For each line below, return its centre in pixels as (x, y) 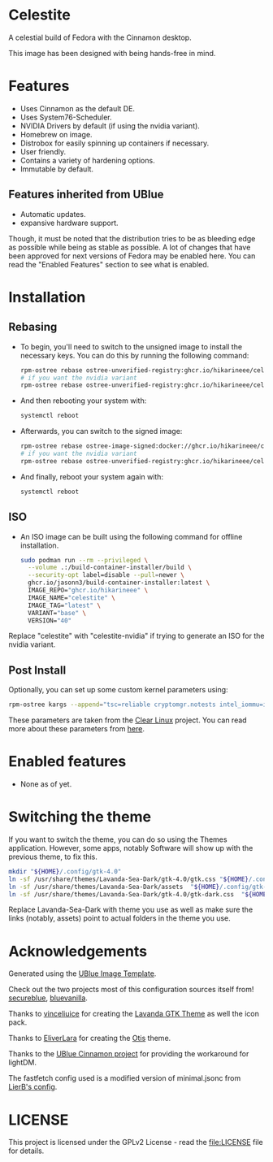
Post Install (37, 670)
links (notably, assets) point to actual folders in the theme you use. (120, 918)
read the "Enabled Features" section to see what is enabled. (109, 264)
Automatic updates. (53, 214)
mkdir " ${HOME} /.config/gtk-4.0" (65, 871)
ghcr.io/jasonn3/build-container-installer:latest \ (119, 583)
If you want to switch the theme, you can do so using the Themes (118, 839)
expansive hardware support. (69, 223)
